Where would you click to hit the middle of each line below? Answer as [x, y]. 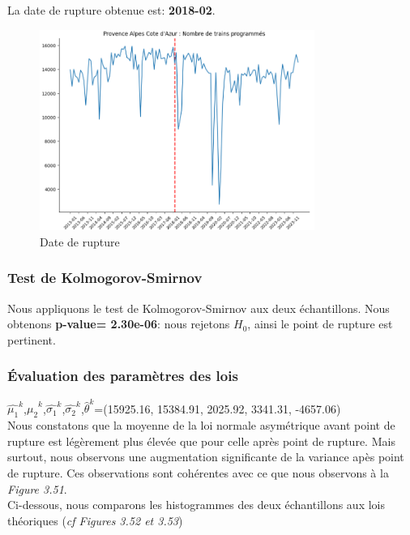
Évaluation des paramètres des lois [123, 376]
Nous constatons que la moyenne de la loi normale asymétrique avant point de [201, 425]
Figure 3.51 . [37, 488]
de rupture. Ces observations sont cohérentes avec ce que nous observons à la [198, 472]
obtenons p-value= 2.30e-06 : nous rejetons [119, 324]
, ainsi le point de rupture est [320, 324]
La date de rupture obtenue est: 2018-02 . [111, 10]
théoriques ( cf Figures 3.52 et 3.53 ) [95, 520]
